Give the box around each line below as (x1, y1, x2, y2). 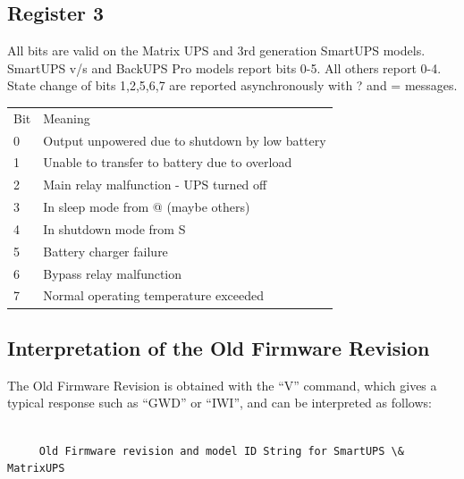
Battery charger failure (43, 241, 168, 260)
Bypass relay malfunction (43, 264, 182, 282)
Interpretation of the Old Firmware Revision (7, 333, 430, 361)
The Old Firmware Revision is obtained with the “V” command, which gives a (7, 375, 437, 394)
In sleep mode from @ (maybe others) (43, 197, 250, 216)
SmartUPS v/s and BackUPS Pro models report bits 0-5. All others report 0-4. (7, 58, 442, 77)
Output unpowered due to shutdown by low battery (43, 130, 326, 149)
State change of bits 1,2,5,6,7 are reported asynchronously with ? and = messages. (7, 76, 458, 95)
